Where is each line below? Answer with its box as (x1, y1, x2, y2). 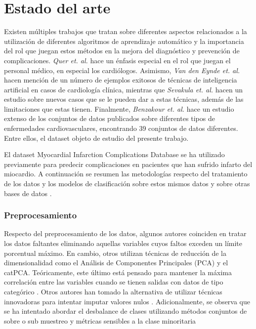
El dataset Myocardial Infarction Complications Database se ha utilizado (4, 149, 225, 160)
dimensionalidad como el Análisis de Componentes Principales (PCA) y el (4, 257, 228, 268)
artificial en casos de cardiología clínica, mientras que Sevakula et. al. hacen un (4, 84, 243, 94)
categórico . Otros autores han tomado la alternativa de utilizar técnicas (4, 287, 222, 296)
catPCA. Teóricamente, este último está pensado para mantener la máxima (4, 267, 232, 277)
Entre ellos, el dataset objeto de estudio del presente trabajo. (4, 132, 189, 143)
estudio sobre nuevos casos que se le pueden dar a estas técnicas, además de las (4, 94, 244, 104)
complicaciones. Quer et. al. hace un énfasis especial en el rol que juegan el (4, 55, 231, 65)
